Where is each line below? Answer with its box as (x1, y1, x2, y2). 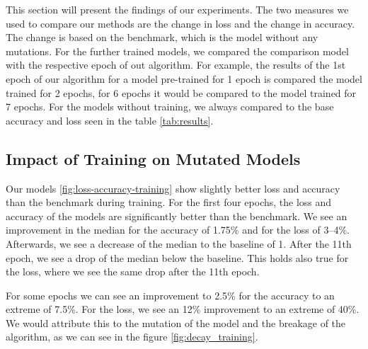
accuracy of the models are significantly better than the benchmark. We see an (6, 208, 347, 223)
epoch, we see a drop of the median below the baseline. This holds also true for (6, 250, 349, 265)
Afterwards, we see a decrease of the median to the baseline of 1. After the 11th (6, 236, 352, 251)
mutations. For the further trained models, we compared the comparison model (6, 43, 349, 58)
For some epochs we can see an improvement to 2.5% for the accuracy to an (6, 287, 335, 302)
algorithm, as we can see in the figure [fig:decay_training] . (6, 329, 258, 344)
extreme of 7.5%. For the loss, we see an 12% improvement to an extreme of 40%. (6, 302, 360, 316)
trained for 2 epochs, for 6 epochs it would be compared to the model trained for (6, 85, 357, 100)
